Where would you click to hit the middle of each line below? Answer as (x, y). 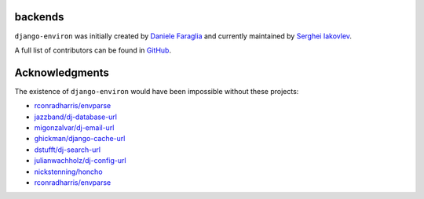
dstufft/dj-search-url (68, 150)
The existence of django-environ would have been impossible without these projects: (157, 91)
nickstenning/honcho (68, 172)
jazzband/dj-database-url (76, 117)
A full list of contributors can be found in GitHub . (93, 50)
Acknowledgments (62, 72)
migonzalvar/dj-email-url (74, 127)
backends (39, 17)
